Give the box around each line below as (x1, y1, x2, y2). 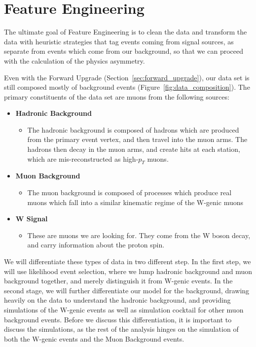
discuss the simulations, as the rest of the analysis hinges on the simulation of (4, 324, 239, 334)
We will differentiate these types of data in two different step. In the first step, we (4, 256, 251, 267)
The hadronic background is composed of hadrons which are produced (27, 124, 239, 135)
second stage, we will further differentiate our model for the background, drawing (4, 285, 250, 295)
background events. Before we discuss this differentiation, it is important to (4, 314, 232, 324)
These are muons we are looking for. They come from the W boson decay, (27, 230, 251, 240)
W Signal (15, 213, 48, 224)
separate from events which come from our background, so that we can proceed (4, 46, 243, 56)
